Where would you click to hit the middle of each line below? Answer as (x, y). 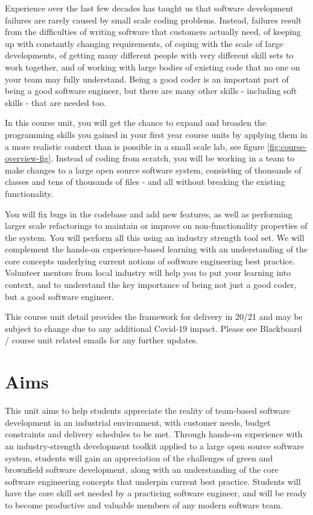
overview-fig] (28, 158)
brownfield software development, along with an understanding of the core (142, 470)
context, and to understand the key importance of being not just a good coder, (151, 285)
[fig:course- (287, 146)
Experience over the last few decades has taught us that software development (149, 8)
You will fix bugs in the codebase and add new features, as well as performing (149, 214)
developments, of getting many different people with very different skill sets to (149, 55)
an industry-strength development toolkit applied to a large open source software (154, 445)
